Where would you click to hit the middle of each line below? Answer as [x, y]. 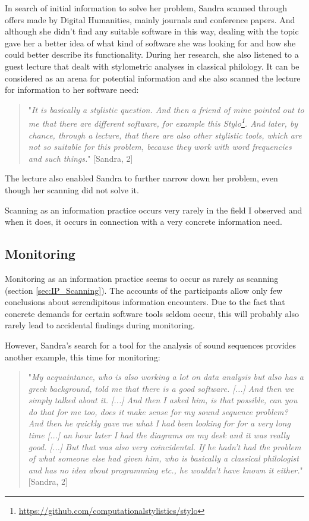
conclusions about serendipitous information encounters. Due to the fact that [145, 302]
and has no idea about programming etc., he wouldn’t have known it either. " [165, 470]
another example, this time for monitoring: [83, 357]
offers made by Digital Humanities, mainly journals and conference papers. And [150, 19]
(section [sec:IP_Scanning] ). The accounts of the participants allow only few [144, 290]
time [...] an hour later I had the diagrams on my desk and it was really [159, 435]
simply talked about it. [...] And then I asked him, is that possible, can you [163, 400]
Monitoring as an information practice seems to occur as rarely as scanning [142, 278]
